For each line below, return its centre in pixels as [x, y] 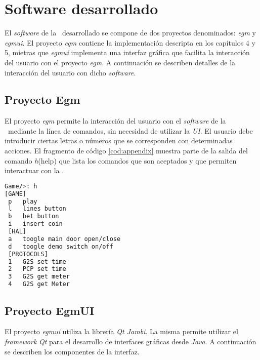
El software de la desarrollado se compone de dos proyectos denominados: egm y [130, 33]
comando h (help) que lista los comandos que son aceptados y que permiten [121, 160]
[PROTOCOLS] [28, 254]
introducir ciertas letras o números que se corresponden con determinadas [119, 141]
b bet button [34, 216]
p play [23, 201]
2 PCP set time [37, 269]
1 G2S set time [37, 262]
